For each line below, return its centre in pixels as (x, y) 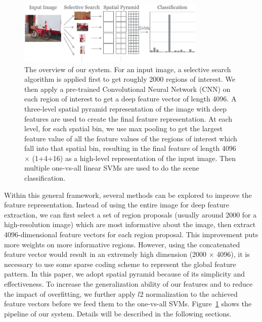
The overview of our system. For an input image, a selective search (128, 69)
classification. (45, 178)
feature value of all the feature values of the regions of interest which (131, 138)
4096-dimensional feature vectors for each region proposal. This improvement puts (131, 234)
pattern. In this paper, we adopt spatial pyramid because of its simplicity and (125, 274)
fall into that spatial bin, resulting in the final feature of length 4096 (130, 148)
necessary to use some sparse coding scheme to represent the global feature (120, 264)
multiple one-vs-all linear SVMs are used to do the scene (112, 168)
